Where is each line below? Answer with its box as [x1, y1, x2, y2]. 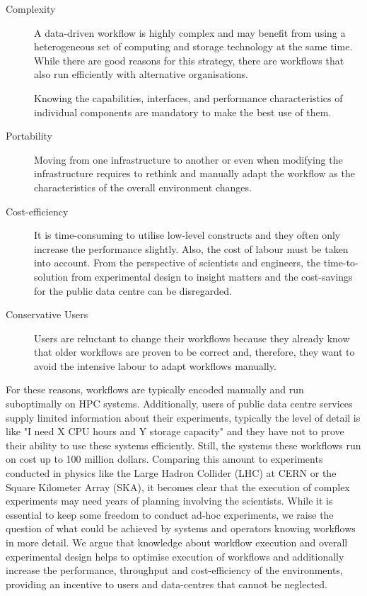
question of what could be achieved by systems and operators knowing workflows [6, 521, 356, 536]
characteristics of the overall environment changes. [34, 179, 252, 194]
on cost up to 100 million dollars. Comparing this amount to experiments [6, 451, 323, 466]
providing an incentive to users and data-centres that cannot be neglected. [6, 576, 327, 591]
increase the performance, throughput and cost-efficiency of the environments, [6, 563, 343, 578]
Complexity [6, 1, 56, 16]
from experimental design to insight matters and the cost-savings [71, 269, 353, 283]
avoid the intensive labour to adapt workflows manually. [34, 358, 276, 373]
